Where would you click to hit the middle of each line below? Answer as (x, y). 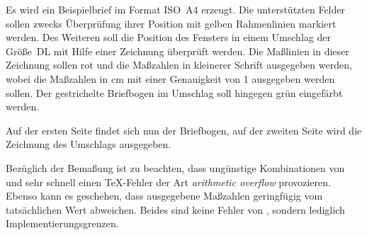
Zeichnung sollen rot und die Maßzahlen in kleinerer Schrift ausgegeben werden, (179, 65)
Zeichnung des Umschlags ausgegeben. (89, 144)
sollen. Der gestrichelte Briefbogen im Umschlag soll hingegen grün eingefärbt (174, 92)
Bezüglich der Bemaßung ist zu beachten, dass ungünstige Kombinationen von (175, 167)
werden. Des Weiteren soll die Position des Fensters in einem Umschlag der (168, 37)
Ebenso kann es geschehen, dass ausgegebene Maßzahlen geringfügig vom (164, 196)
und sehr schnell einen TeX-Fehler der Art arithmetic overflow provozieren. (168, 182)
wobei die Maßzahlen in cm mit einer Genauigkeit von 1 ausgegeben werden (170, 78)
